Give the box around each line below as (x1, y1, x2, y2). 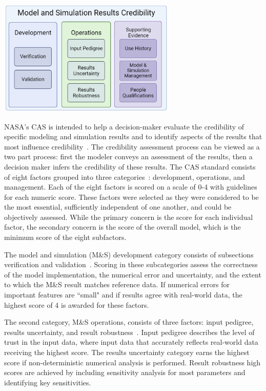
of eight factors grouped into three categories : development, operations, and (4, 171, 245, 182)
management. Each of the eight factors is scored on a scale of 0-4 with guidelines (4, 181, 257, 192)
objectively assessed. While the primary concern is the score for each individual (4, 211, 253, 222)
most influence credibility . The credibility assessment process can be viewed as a (4, 141, 260, 152)
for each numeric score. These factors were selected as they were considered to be (4, 191, 259, 202)
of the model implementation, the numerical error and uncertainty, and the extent (4, 269, 261, 280)
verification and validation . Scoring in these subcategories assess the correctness (4, 259, 258, 270)
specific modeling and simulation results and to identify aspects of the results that (4, 131, 262, 142)
